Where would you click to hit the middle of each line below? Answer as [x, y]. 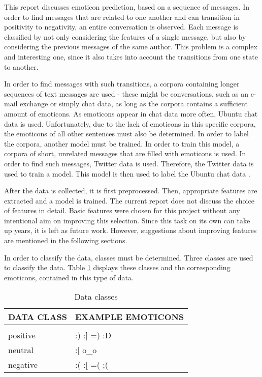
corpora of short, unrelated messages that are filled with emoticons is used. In [125, 153]
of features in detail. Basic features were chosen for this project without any [122, 210]
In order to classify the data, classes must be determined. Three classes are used [129, 257]
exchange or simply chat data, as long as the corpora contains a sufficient [134, 104]
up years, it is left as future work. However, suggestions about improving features [130, 230]
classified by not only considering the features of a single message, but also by [125, 36]
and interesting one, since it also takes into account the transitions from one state [131, 56]
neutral [21, 350]
